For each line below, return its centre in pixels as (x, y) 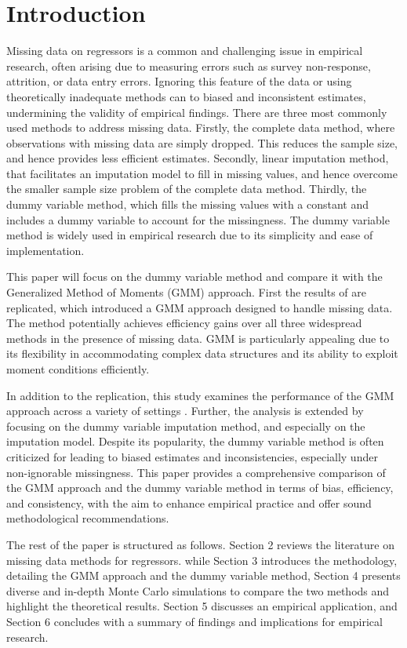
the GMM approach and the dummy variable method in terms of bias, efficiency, (200, 488)
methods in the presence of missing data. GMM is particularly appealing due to (198, 338)
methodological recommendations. (88, 518)
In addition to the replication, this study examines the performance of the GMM (200, 395)
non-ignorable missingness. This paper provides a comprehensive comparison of (196, 472)
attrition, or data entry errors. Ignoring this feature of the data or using (179, 81)
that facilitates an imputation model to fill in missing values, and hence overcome (202, 173)
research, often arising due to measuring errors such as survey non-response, (189, 66)
